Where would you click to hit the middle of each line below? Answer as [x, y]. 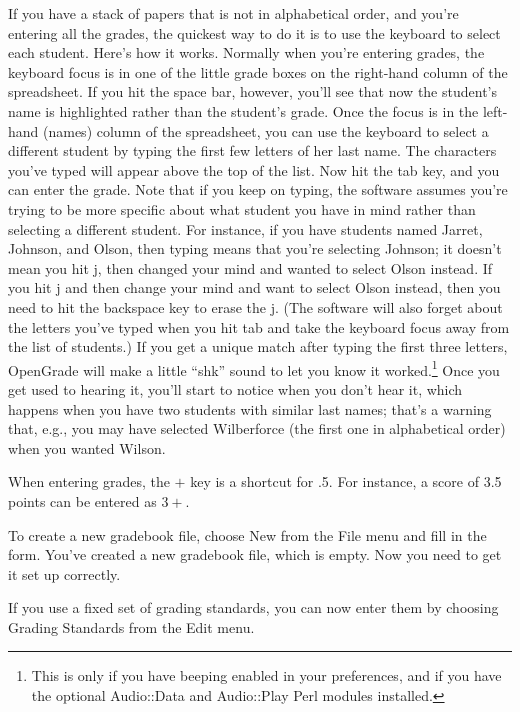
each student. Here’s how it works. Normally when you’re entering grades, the [246, 52]
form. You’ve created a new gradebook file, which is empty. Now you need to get [255, 554]
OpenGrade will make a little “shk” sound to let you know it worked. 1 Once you [254, 368]
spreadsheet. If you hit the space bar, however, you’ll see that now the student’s [252, 91]
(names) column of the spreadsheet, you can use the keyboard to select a [266, 130]
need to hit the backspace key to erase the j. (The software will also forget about [255, 306]
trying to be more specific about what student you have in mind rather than [242, 208]
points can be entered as [82, 500]
